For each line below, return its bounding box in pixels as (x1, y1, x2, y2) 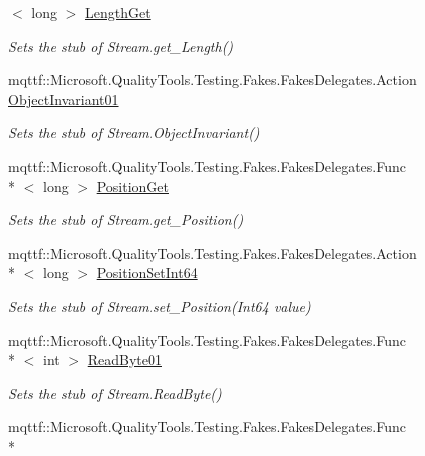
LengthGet (84, 2, 151, 22)
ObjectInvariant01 (8, 88, 119, 109)
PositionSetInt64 (96, 262, 198, 283)
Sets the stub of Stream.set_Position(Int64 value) (8, 295, 311, 316)
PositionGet (96, 175, 169, 196)
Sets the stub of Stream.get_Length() (8, 35, 234, 56)
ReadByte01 (87, 349, 162, 370)
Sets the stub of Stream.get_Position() (8, 209, 244, 230)
